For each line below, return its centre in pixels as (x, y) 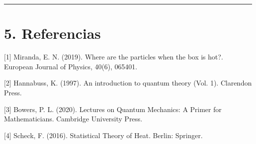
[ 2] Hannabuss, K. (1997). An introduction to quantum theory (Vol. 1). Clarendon (128, 83)
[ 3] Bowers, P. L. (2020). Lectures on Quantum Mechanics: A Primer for (113, 109)
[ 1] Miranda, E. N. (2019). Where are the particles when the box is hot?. (114, 57)
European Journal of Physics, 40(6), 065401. (71, 66)
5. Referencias (52, 33)
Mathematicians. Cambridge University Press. (73, 119)
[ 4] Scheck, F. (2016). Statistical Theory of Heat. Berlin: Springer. (103, 135)
